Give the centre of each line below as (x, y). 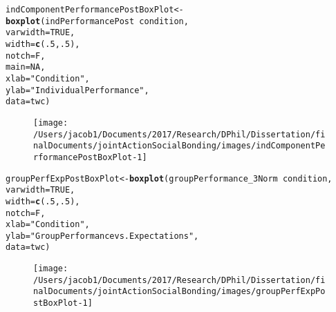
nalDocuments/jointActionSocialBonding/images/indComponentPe (179, 146)
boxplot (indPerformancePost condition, (97, 21)
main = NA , (26, 67)
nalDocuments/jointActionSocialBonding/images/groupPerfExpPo (179, 292)
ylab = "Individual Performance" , (77, 90)
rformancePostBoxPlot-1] (90, 157)
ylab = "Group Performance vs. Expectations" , (102, 236)
